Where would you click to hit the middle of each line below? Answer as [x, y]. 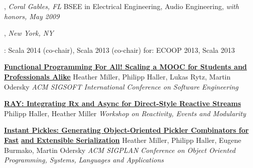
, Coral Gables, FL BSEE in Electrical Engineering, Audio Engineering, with [121, 6]
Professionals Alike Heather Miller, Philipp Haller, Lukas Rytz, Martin [117, 76]
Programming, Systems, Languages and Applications [84, 160]
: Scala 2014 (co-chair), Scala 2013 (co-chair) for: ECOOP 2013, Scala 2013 [119, 50]
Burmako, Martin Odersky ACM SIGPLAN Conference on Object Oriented [120, 150]
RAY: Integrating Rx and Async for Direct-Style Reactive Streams [123, 103]
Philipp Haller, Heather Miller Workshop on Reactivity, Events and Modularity [125, 113]
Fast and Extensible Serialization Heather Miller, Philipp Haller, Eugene [123, 140]
